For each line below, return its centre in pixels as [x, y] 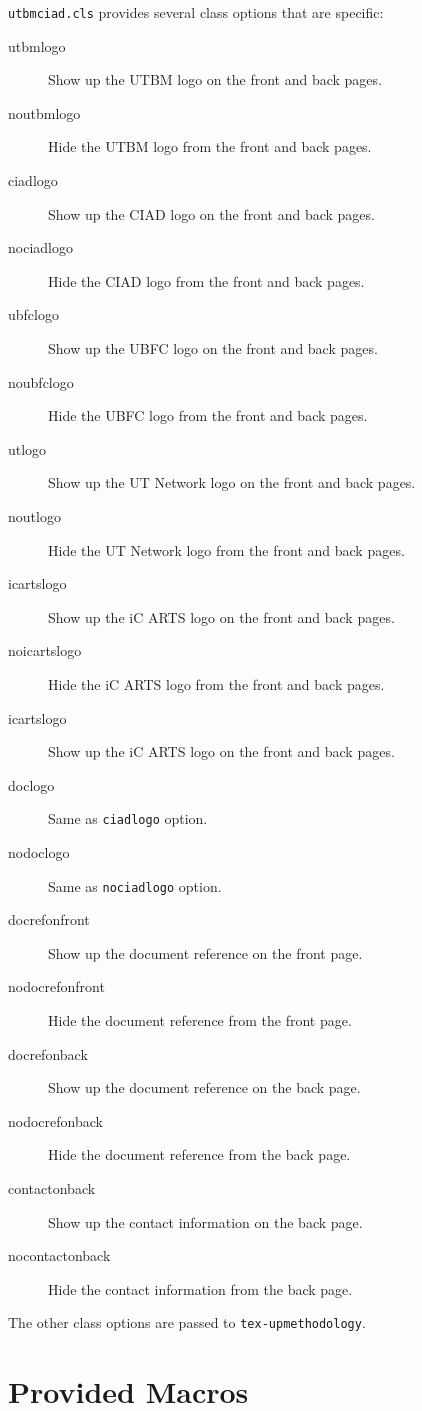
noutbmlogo [44, 112]
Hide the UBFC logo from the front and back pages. [208, 415]
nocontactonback [59, 1255]
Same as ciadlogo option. [128, 818]
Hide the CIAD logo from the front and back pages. [206, 280]
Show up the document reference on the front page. [205, 952]
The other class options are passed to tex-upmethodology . [187, 1322]
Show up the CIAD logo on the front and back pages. [211, 213]
